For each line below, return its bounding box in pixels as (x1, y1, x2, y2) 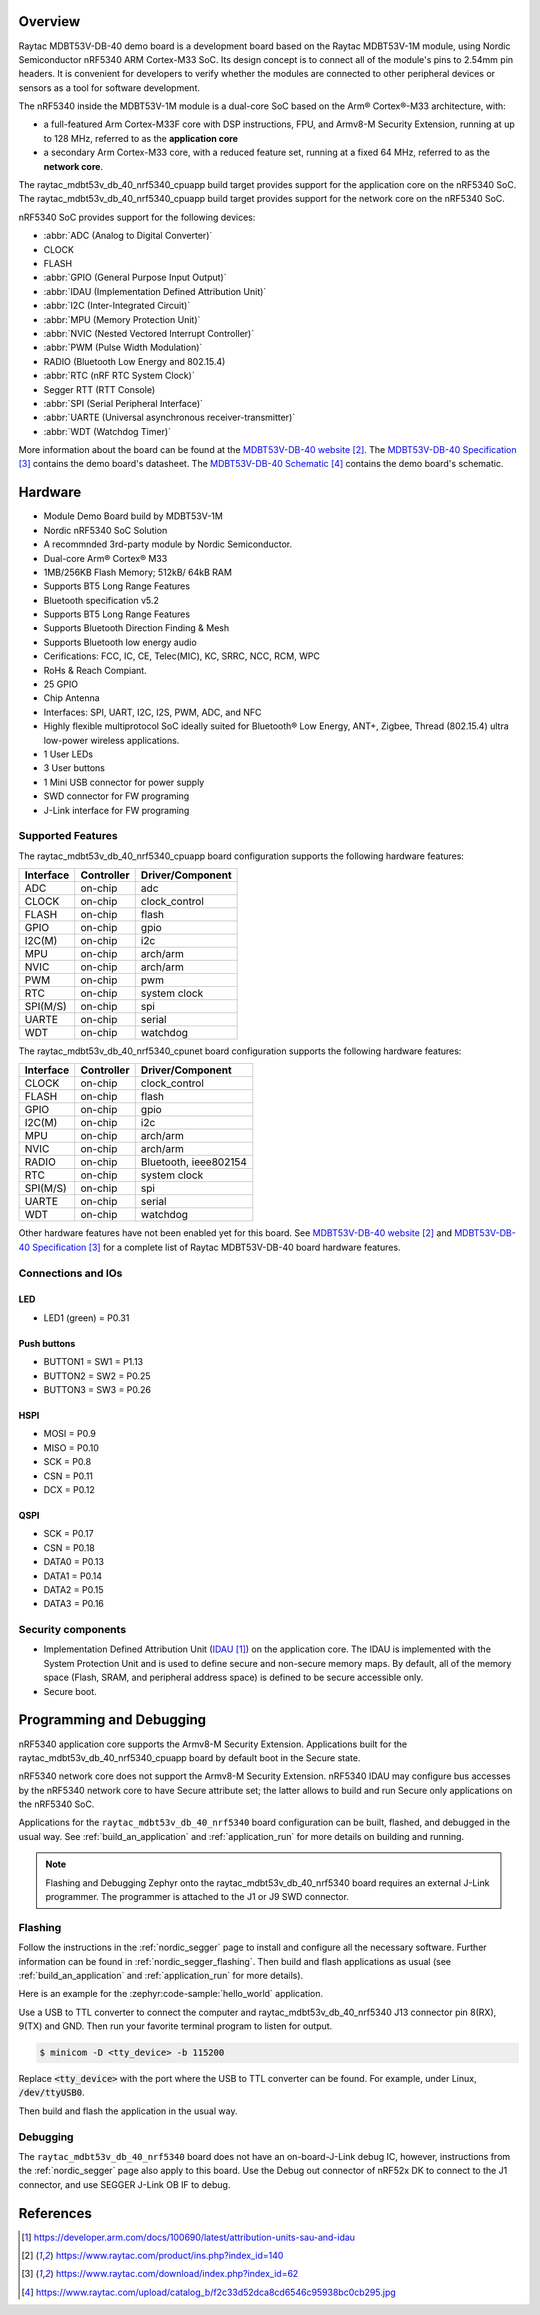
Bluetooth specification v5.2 (43, 594, 160, 606)
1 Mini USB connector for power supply (43, 776, 205, 788)
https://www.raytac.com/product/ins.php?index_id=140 (55, 2250, 284, 2262)
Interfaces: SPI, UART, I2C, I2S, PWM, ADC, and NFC (43, 706, 262, 718)
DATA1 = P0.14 (43, 1570, 102, 1582)
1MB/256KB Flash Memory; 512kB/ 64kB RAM (43, 566, 232, 578)
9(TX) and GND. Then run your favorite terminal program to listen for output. (18, 2020, 333, 2032)
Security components (18, 1623, 127, 1637)
